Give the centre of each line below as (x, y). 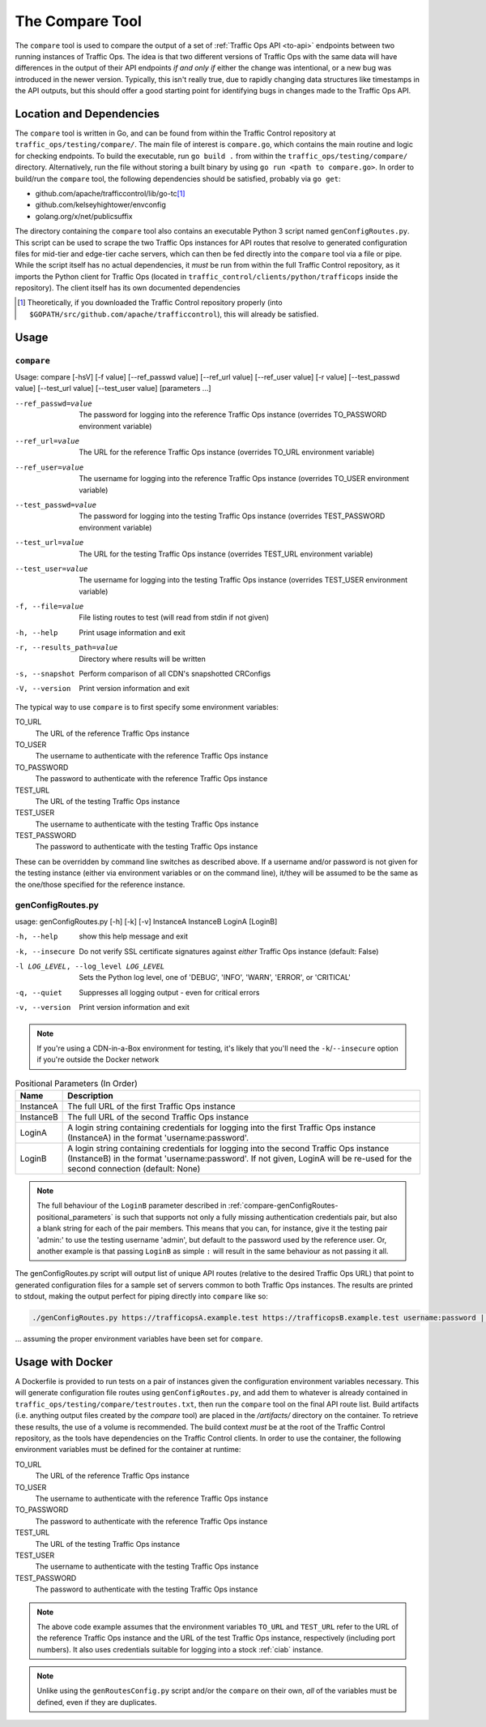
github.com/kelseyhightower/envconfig (100, 205)
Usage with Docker (64, 1362)
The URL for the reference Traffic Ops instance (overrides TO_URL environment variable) (227, 452)
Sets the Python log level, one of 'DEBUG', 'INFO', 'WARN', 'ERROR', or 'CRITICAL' (215, 977)
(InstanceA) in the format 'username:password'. (158, 1138)
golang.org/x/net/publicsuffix (84, 216)
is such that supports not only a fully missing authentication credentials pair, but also (256, 1217)
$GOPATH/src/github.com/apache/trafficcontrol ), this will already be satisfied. (174, 314)
